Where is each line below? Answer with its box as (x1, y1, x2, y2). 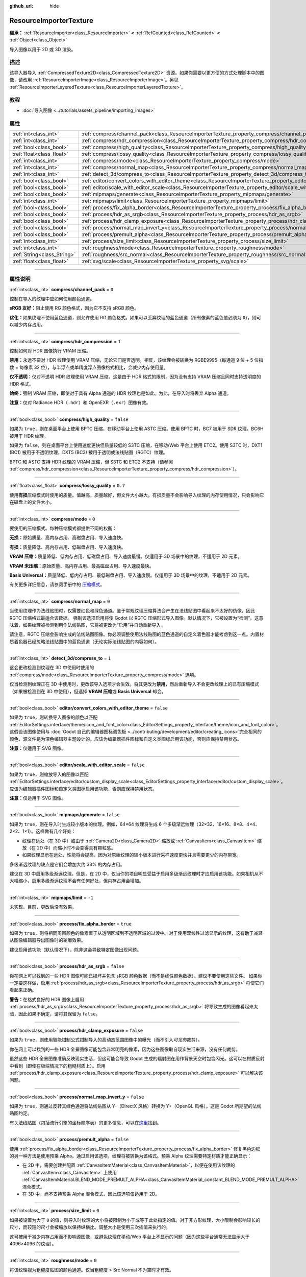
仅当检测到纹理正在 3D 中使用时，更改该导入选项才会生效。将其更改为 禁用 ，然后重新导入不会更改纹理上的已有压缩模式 (9, 681, 260, 687)
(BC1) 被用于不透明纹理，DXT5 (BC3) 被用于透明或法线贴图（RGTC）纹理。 (9, 450, 168, 456)
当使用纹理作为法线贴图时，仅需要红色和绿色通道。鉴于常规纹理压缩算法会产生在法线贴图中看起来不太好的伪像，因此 (9, 608, 255, 614)
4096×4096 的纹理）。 (9, 1240, 57, 1246)
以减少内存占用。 (9, 322, 45, 328)
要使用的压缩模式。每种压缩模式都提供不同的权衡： (9, 525, 117, 531)
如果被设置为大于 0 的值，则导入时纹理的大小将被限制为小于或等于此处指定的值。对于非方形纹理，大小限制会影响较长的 (9, 1217, 261, 1223)
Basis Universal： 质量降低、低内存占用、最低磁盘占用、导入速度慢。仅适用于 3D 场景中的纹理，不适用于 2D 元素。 (9, 572, 252, 578)
